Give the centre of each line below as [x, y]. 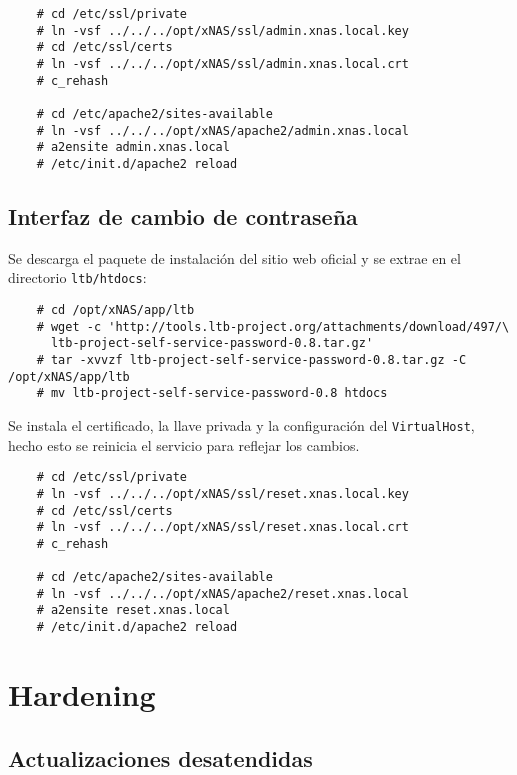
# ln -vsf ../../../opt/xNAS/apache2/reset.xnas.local [222, 593]
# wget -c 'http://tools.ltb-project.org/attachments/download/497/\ [273, 326]
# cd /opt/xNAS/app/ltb [115, 310]
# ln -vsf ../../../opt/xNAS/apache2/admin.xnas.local [222, 130]
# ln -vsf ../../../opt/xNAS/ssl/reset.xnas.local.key [222, 493]
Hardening [82, 693]
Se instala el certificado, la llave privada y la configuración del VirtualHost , [241, 424]
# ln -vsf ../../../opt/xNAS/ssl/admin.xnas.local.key [222, 30]
